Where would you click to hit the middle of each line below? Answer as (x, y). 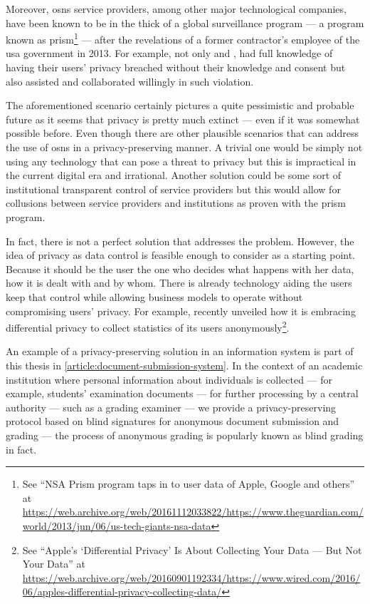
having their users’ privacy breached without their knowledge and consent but (176, 67)
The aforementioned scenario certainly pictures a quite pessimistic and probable (180, 105)
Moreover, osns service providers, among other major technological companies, (176, 9)
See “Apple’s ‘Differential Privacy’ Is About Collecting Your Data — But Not (192, 549)
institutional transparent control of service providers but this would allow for (173, 189)
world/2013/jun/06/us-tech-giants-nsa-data (117, 525)
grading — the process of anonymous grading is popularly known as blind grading (185, 435)
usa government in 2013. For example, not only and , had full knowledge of (169, 53)
